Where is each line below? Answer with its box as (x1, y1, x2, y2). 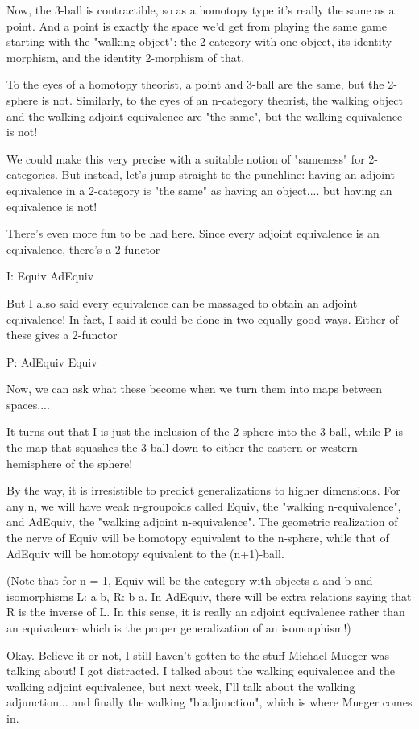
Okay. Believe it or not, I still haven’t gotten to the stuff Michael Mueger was (6, 646, 389, 663)
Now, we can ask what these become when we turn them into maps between (6, 380, 383, 397)
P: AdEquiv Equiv (6, 353, 97, 370)
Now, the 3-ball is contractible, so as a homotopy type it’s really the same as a (6, 2, 395, 18)
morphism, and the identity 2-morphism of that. (6, 48, 245, 65)
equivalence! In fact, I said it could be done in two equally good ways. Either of (6, 310, 399, 327)
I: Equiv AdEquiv (6, 267, 94, 284)
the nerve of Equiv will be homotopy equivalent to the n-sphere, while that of (6, 529, 389, 546)
